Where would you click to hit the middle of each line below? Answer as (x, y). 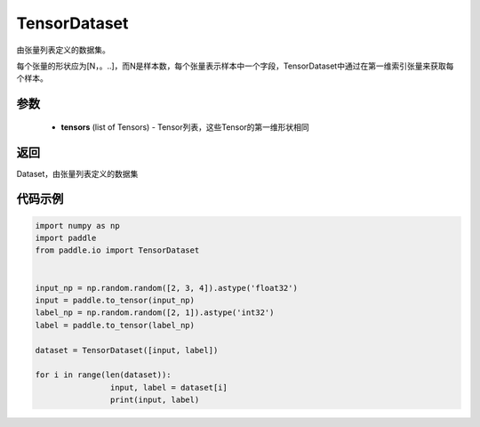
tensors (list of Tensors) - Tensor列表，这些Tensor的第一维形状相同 (185, 127)
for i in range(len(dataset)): (104, 375)
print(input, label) (155, 400)
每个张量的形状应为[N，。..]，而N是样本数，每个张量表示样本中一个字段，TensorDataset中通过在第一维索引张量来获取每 (235, 66)
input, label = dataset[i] (169, 387)
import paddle (66, 238)
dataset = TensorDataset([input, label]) (127, 350)
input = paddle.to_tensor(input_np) (115, 300)
